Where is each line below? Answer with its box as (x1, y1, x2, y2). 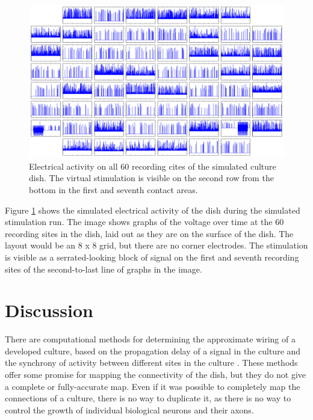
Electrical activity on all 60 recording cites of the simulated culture (29, 159, 276, 172)
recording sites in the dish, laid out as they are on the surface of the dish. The (5, 227, 294, 239)
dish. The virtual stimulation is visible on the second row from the (29, 171, 274, 184)
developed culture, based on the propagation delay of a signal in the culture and (5, 344, 301, 357)
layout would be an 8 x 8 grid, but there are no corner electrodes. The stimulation (5, 239, 308, 252)
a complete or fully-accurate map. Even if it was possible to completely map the (5, 380, 300, 392)
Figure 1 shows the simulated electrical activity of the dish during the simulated (5, 203, 300, 216)
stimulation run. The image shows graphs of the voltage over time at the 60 (5, 215, 284, 228)
